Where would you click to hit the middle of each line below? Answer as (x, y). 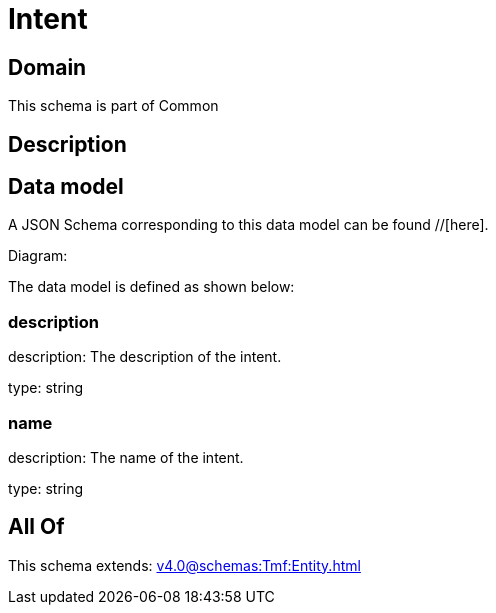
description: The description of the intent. (145, 357)
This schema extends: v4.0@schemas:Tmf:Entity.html (184, 565)
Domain (47, 67)
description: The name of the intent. (126, 457)
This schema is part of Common (113, 106)
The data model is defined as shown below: (151, 287)
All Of (36, 527)
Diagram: (38, 256)
